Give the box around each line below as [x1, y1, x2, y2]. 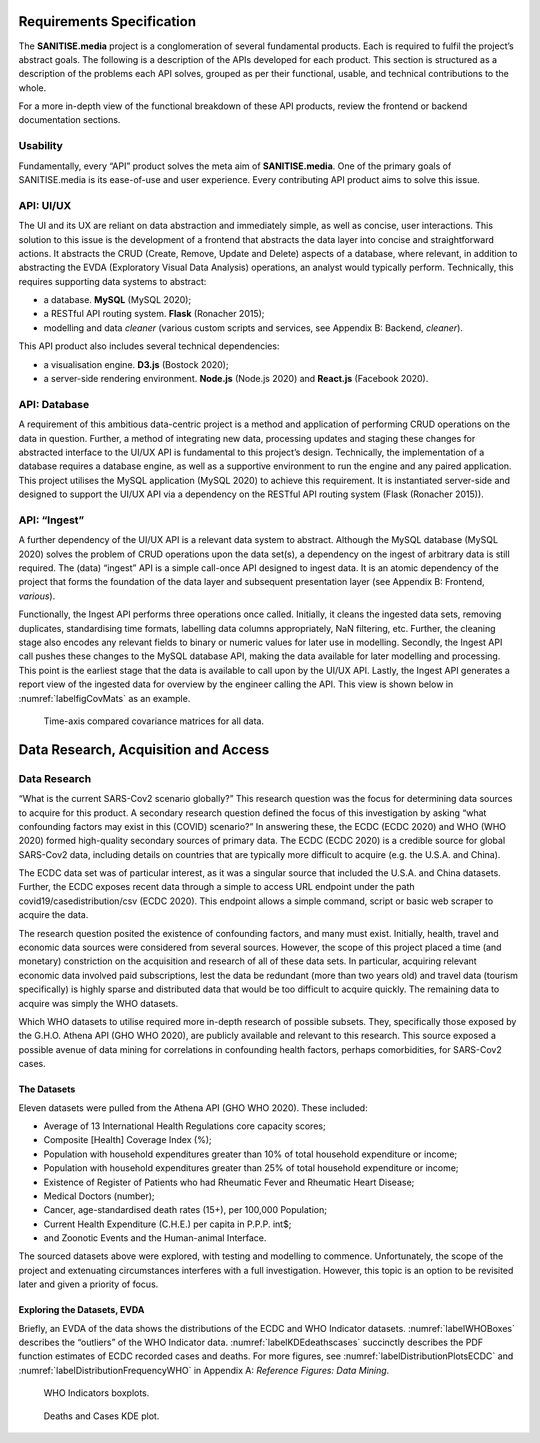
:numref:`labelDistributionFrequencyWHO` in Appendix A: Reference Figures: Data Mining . [18, 1364, 390, 1376]
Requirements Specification [18, 13, 197, 30]
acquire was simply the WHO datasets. [18, 997, 179, 1009]
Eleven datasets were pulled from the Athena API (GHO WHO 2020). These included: [18, 1101, 369, 1114]
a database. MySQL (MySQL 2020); [43, 294, 192, 306]
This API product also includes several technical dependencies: [18, 340, 280, 352]
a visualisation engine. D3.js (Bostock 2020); [43, 358, 229, 370]
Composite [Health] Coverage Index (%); [43, 1134, 212, 1146]
